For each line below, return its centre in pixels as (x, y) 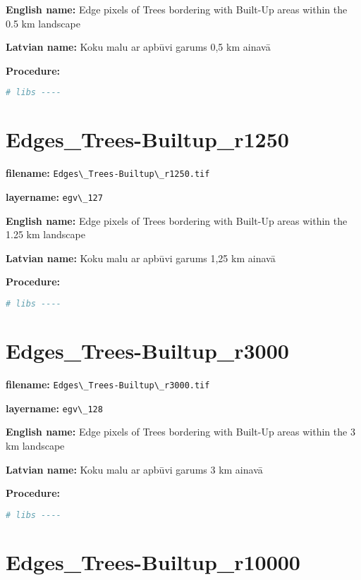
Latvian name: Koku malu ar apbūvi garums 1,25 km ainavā (141, 258)
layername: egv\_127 (54, 197)
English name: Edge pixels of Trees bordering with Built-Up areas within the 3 (180, 432)
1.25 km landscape (45, 234)
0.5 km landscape (43, 23)
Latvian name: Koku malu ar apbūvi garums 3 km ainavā (134, 469)
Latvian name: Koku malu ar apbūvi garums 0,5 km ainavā (138, 47)
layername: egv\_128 (54, 408)
